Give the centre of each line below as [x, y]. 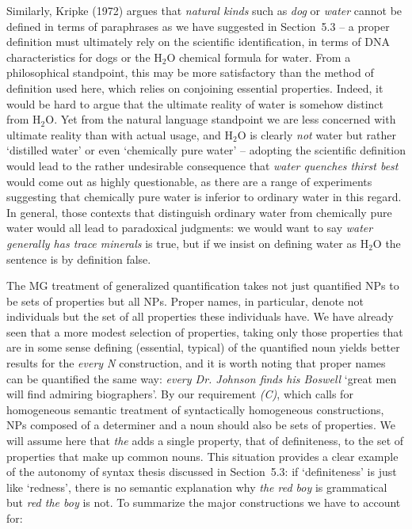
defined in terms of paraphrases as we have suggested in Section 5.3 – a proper [198, 26]
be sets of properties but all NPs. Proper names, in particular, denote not [185, 301]
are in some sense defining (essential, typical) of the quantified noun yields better [203, 347]
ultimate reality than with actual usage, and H [120, 134]
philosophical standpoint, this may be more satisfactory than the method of [190, 72]
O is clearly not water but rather [317, 134]
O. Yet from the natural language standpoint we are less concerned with [221, 119]
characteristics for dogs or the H [84, 57]
